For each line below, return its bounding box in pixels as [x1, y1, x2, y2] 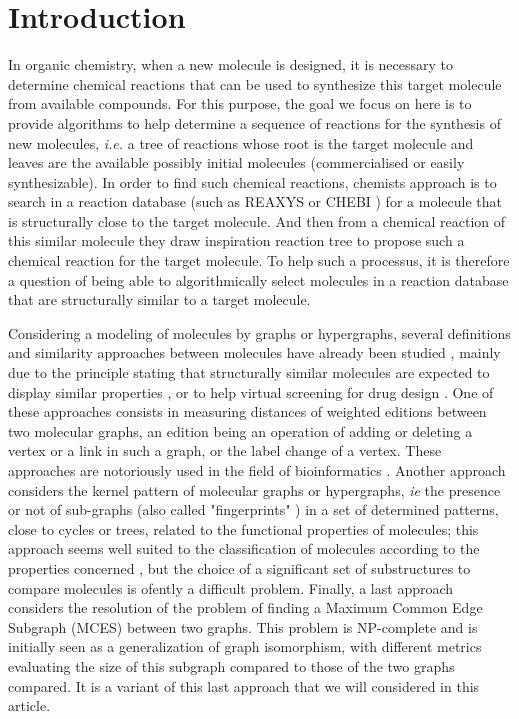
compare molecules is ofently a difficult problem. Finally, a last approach [8, 577, 454, 598]
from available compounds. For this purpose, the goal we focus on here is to [8, 93, 472, 114]
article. [8, 695, 51, 716]
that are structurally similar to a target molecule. [8, 289, 311, 310]
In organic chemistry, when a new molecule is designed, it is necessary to [8, 54, 454, 75]
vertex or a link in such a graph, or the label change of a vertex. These [8, 440, 442, 461]
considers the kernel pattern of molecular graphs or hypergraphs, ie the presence [8, 479, 501, 500]
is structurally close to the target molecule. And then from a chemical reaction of [8, 210, 505, 231]
